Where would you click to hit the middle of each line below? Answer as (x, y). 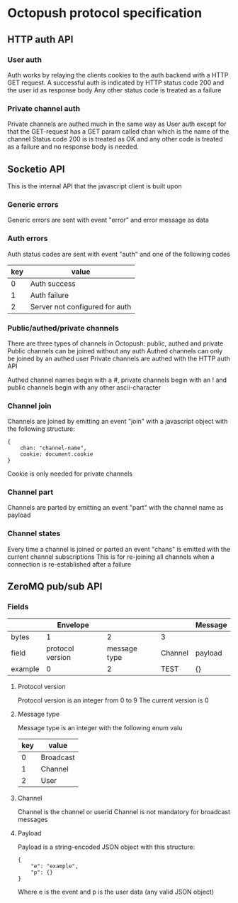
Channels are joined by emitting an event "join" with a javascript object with (118, 422)
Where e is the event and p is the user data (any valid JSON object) (116, 892)
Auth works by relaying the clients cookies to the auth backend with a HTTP (118, 75)
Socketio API (36, 169)
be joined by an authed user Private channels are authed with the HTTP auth (119, 358)
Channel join (29, 405)
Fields (18, 607)
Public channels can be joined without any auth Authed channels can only (115, 351)
